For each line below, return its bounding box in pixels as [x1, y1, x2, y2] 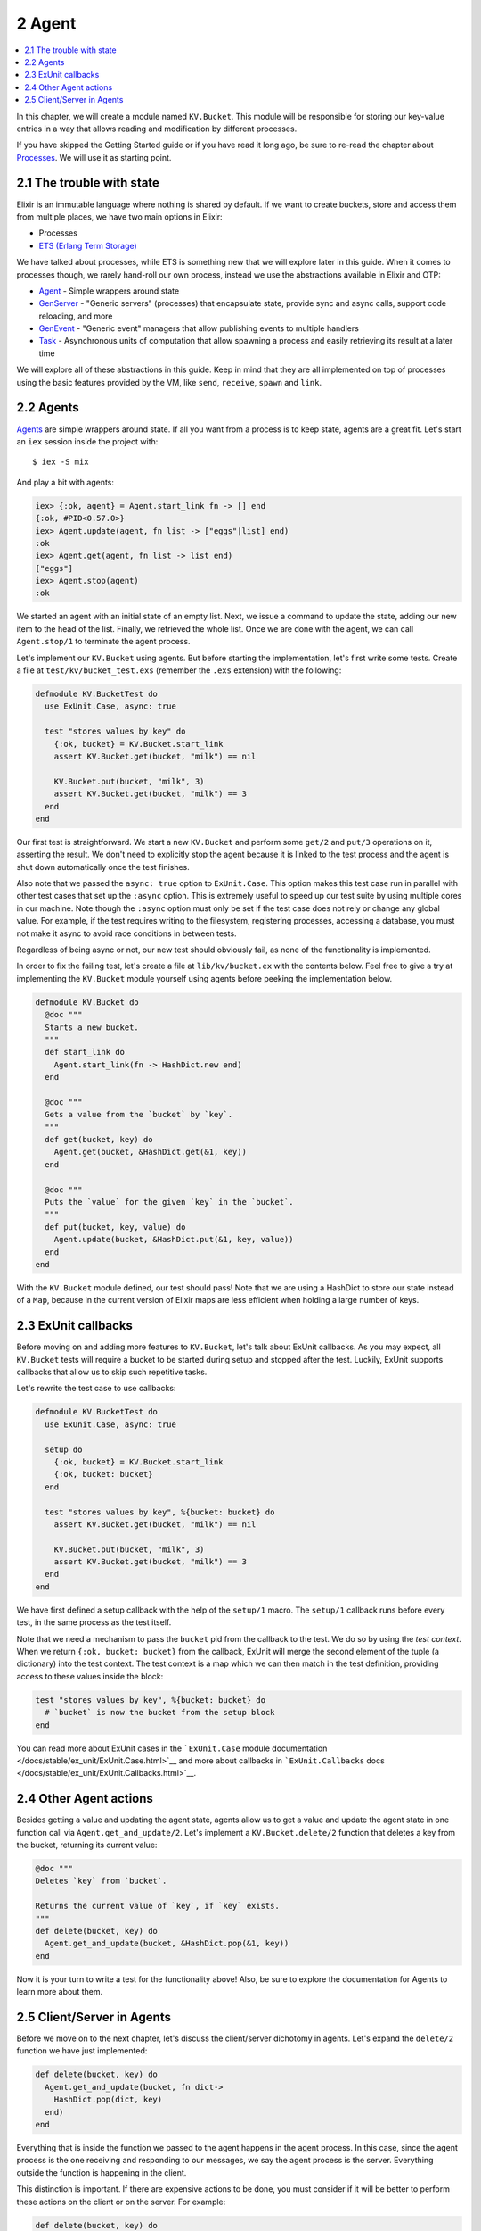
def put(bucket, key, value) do [45, 1222, 186, 1232]
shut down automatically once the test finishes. [16, 861, 191, 872]
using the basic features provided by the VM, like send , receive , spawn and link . [16, 377, 322, 387]
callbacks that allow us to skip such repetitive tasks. [16, 1366, 208, 1378]
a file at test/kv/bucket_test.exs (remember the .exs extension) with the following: [16, 665, 342, 676]
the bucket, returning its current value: [16, 1839, 158, 1851]
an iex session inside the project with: [16, 435, 159, 446]
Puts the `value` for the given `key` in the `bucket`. [45, 1197, 294, 1207]
